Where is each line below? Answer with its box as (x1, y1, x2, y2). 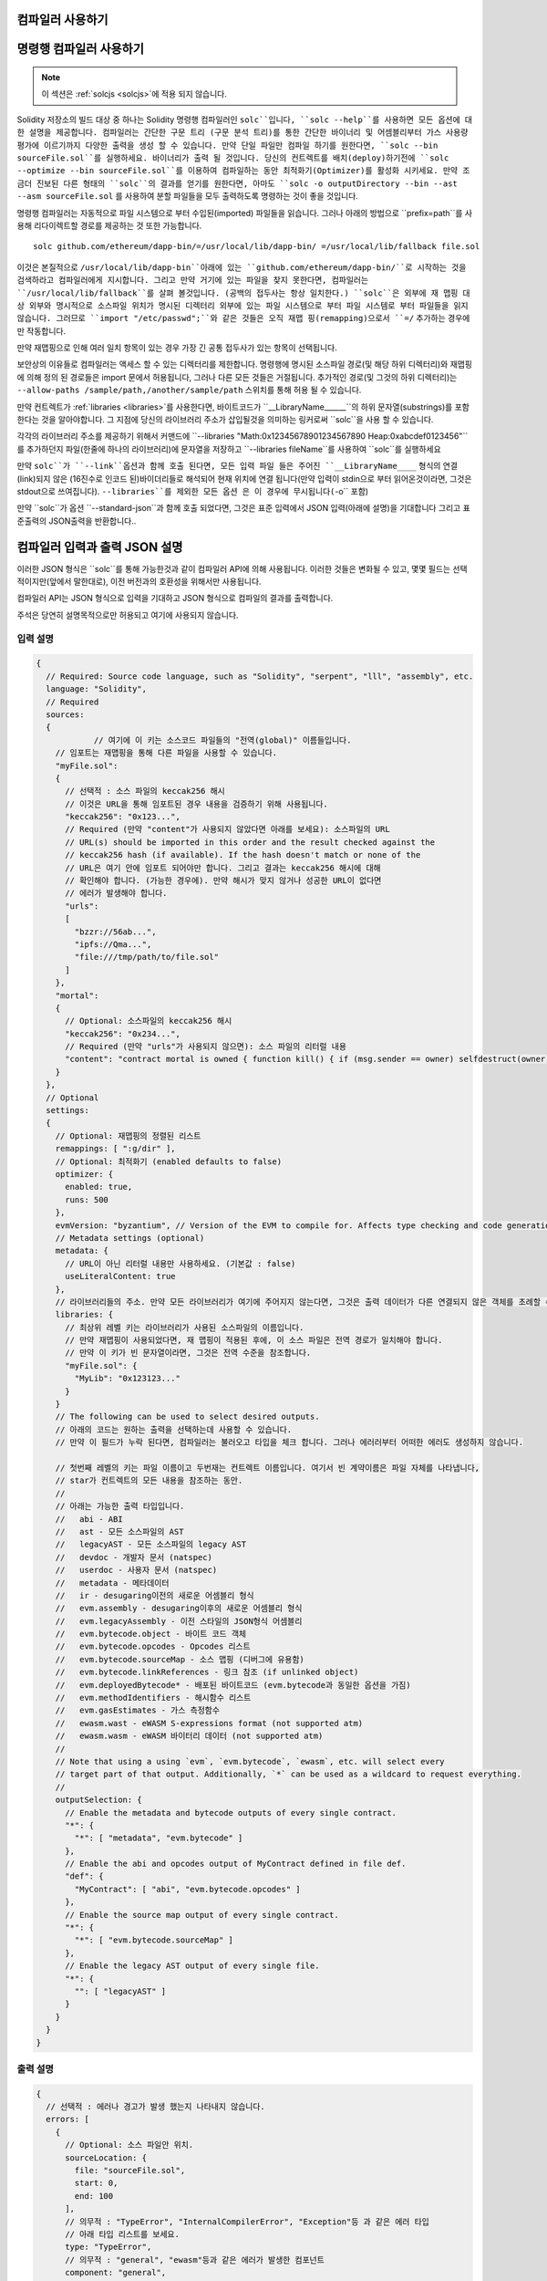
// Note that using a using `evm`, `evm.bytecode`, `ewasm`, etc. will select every (55, 1756, 446, 1766)
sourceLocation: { (65, 2152, 148, 2162)
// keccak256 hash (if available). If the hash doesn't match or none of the (65, 849, 421, 860)
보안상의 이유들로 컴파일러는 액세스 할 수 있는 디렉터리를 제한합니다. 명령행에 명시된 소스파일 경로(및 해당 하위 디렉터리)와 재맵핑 (16, 359, 473, 370)
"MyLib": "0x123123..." (74, 1373, 181, 1384)
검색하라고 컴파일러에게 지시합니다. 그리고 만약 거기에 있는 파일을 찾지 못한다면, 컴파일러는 (16, 275, 369, 286)
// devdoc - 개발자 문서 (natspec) (55, 1552, 213, 1562)
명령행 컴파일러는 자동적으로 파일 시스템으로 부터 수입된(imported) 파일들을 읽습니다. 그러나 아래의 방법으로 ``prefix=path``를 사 (16, 207, 473, 218)
